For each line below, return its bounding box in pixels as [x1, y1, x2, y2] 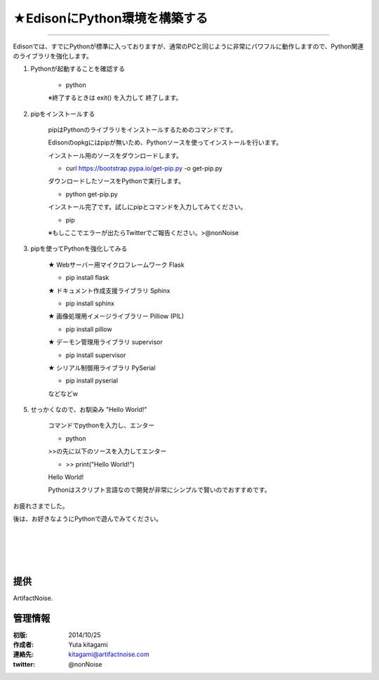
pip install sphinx [65, 299, 115, 307]
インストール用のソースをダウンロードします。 [48, 151, 182, 159]
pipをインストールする [30, 109, 95, 118]
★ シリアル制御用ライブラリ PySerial [48, 364, 156, 372]
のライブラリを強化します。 [13, 51, 93, 60]
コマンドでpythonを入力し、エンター [48, 421, 154, 429]
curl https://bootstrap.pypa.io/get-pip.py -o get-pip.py [65, 164, 222, 173]
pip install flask [65, 274, 109, 282]
